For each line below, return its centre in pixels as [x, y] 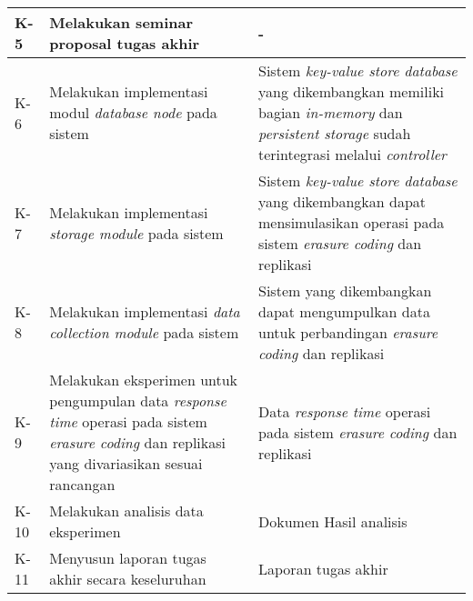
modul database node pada [133, 112]
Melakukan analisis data [126, 511]
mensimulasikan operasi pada [352, 222]
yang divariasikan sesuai [126, 463]
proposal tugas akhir [125, 43]
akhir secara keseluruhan [128, 579]
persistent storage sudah [335, 133]
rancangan [82, 484]
